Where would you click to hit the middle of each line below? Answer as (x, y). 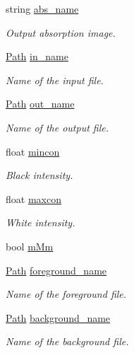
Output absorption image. (61, 32)
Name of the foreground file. (66, 294)
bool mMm (30, 246)
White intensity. (41, 222)
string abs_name (42, 8)
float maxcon (33, 198)
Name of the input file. (55, 80)
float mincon (33, 151)
